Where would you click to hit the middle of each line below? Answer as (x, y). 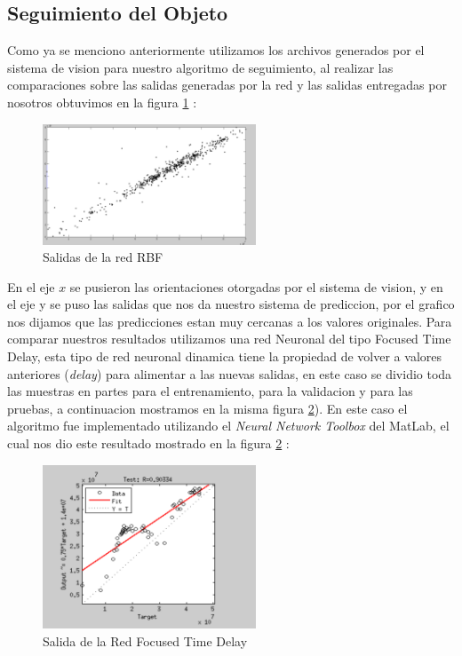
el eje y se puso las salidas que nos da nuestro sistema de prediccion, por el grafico (231, 304)
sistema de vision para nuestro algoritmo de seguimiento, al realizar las (200, 67)
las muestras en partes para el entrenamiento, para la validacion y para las (210, 391)
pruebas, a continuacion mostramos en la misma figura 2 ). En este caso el (207, 408)
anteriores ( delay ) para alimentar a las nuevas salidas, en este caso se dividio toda (230, 373)
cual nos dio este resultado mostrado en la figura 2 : (148, 443)
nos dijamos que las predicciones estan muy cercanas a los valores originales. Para (230, 321)
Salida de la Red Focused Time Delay (145, 640)
